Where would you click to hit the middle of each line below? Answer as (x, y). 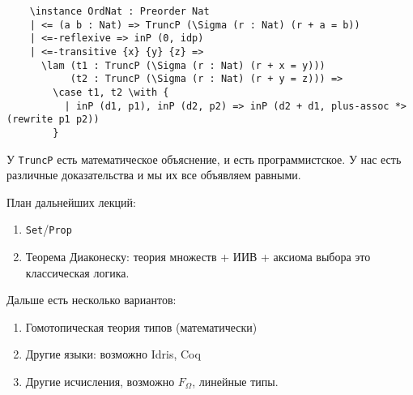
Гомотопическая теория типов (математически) (141, 326)
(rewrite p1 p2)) (53, 120)
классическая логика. (77, 272)
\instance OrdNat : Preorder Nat (119, 11)
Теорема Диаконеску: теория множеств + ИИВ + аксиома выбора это (198, 257)
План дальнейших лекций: (71, 202)
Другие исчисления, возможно (100, 382)
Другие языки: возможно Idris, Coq (113, 354)
